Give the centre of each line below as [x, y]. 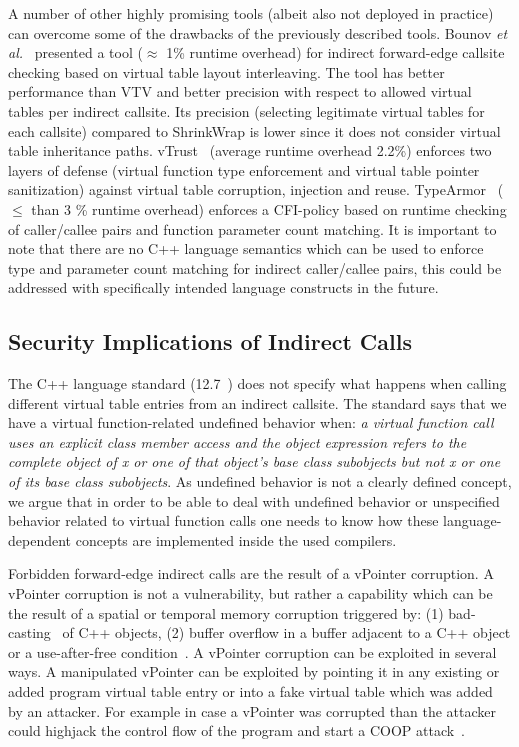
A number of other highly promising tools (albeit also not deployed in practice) [251, 13]
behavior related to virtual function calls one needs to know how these [223, 520]
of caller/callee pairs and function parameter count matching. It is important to [252, 228]
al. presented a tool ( [75, 52]
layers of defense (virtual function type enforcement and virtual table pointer [244, 169]
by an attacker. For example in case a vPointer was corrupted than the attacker [252, 710]
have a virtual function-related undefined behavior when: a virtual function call [251, 422]
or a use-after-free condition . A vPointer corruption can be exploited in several [252, 651]
